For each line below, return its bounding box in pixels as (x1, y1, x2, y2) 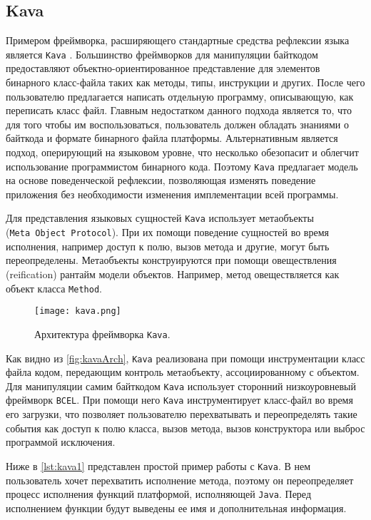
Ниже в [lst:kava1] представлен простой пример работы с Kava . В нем (6, 458, 311, 473)
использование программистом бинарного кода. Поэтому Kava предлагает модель (6, 158, 358, 173)
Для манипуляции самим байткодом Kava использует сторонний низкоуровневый (6, 378, 356, 393)
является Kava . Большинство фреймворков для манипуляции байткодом (6, 46, 318, 61)
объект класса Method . (6, 280, 102, 295)
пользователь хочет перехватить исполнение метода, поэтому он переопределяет (6, 472, 354, 487)
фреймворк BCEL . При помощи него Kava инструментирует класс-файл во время (6, 392, 353, 407)
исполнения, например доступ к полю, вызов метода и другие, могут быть (6, 238, 330, 253)
